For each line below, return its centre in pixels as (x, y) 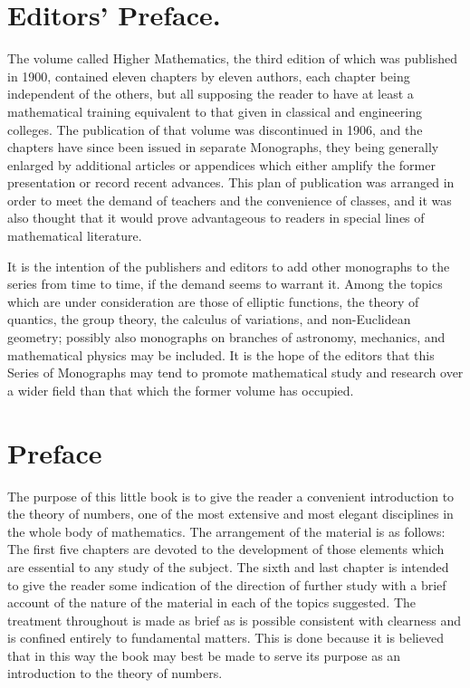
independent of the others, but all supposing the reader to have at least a (211, 94)
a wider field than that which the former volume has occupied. (181, 390)
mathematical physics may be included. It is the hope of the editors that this (221, 354)
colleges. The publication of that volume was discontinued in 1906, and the (215, 129)
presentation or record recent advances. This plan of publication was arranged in (231, 182)
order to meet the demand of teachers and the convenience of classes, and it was (230, 200)
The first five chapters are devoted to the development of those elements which (226, 549)
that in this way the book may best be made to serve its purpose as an (204, 655)
